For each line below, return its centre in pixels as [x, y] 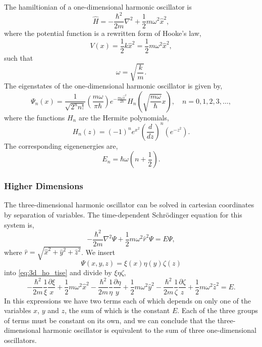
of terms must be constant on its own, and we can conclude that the [110, 320]
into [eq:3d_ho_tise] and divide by [58, 272]
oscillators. [20, 340]
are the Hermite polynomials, [124, 117]
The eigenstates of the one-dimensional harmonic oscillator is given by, [113, 85]
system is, [19, 224]
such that [19, 57]
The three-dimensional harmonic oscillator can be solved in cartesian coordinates [129, 205]
